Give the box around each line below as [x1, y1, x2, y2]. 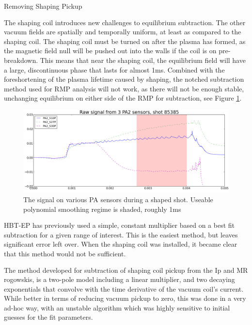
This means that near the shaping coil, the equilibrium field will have [40, 55, 246, 65]
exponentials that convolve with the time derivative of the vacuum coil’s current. [4, 283, 244, 294]
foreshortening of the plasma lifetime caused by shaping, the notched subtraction [4, 74, 244, 84]
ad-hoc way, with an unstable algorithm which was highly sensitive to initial [4, 302, 230, 312]
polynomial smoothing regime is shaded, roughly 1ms [23, 204, 181, 214]
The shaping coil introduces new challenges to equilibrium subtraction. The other [4, 17, 246, 27]
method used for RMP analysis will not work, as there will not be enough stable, [4, 83, 244, 93]
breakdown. [4, 55, 38, 65]
